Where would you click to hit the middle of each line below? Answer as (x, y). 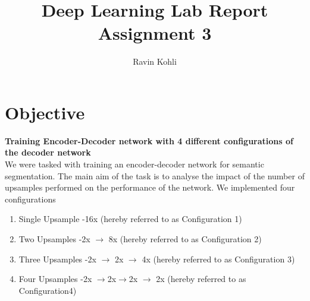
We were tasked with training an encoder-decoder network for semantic (134, 164)
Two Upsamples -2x (54, 239)
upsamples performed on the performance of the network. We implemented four (150, 187)
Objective (45, 112)
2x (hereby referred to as (201, 279)
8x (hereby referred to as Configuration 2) (185, 239)
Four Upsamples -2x (55, 279)
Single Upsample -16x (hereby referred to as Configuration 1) (130, 219)
